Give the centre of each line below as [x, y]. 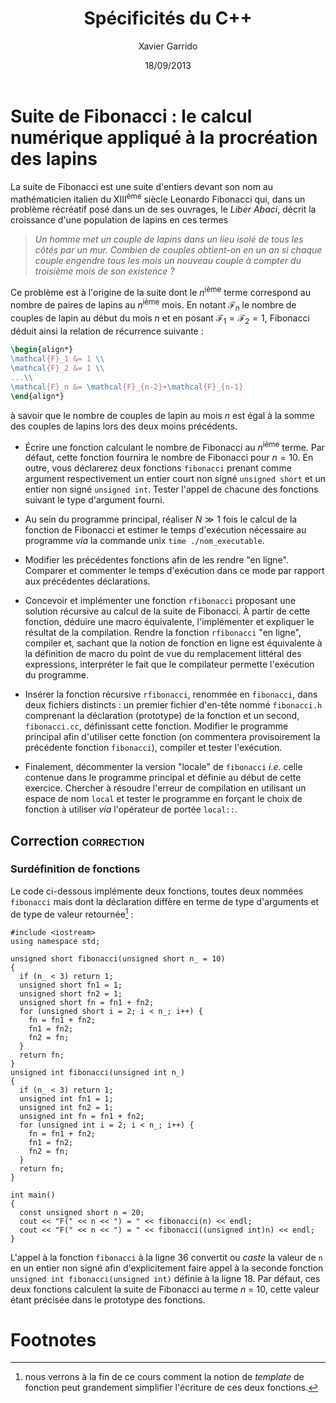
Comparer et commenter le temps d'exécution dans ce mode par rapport [174, 571]
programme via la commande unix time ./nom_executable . [144, 541]
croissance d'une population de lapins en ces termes [119, 220]
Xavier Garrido [168, 46]
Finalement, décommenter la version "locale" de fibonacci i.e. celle [163, 767]
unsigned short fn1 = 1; [71, 985]
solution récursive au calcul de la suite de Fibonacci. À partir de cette [167, 611]
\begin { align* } [42, 350]
